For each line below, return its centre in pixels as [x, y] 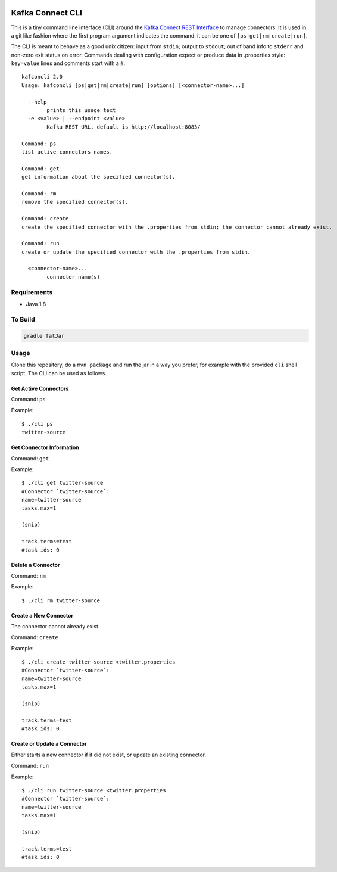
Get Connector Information [45, 447]
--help [37, 102]
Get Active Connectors [40, 388]
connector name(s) [74, 277]
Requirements [32, 292]
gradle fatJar [44, 336]
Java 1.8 [36, 304]
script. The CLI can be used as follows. [59, 373]
